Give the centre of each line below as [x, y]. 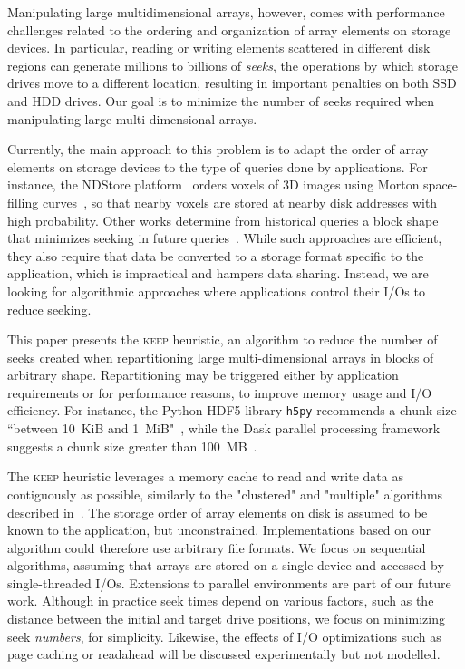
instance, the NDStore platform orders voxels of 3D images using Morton [213, 184]
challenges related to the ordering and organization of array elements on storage [229, 29]
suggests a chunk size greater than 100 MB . [132, 446]
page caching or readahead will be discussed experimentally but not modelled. [224, 654]
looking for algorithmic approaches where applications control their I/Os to [216, 291]
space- [441, 184]
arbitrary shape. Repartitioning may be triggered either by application [203, 375]
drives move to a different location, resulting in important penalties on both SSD [232, 83]
